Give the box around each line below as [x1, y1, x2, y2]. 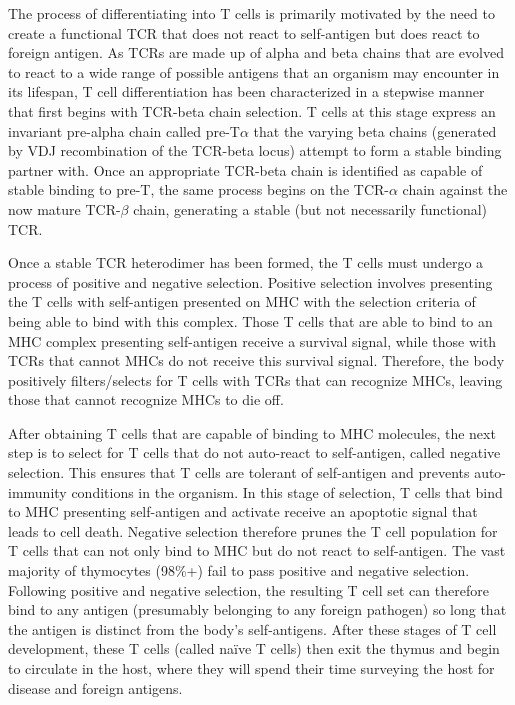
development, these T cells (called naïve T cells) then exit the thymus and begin [8, 638, 500, 659]
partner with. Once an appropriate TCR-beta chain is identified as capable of [8, 159, 483, 180]
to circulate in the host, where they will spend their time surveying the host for [8, 658, 495, 678]
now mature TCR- [8, 198, 121, 219]
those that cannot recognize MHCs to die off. [8, 389, 284, 410]
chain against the [402, 179, 508, 200]
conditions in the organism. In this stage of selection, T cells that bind [71, 481, 503, 502]
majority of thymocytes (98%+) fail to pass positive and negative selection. [8, 560, 470, 581]
